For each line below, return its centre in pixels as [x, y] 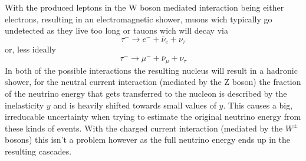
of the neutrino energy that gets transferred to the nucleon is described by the [146, 93]
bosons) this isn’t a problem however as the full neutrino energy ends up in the [148, 139]
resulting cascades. [38, 151]
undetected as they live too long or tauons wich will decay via [116, 30]
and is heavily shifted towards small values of [135, 105]
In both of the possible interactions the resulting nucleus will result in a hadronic [151, 70]
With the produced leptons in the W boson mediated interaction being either [144, 7]
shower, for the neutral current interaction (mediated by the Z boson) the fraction [153, 82]
